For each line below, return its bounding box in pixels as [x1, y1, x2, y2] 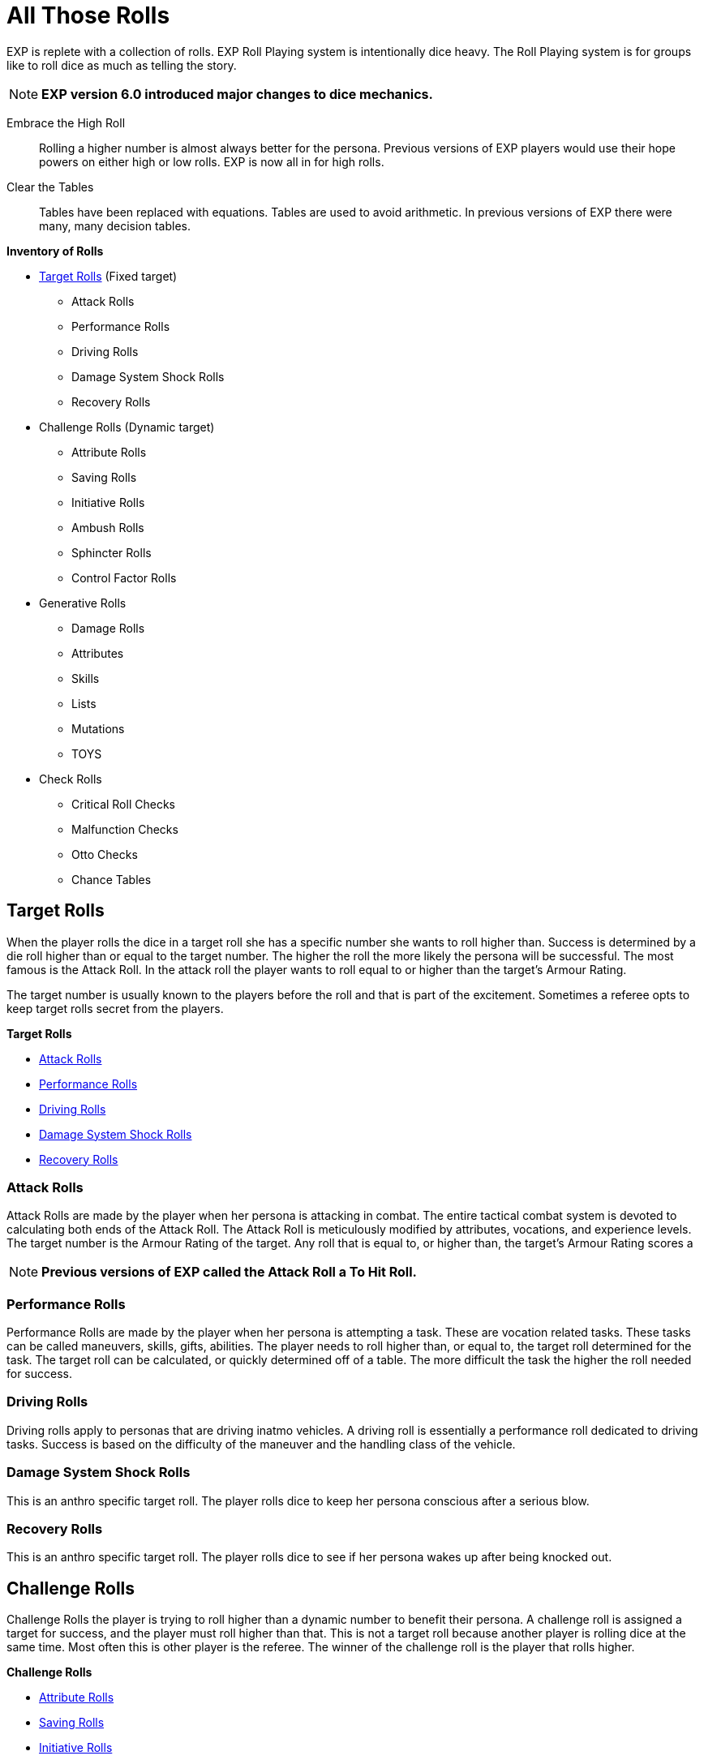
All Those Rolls [6, 2, 170, 29]
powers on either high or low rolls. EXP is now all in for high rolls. [39, 154, 384, 169]
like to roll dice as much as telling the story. [6, 58, 237, 72]
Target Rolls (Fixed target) [39, 268, 178, 283]
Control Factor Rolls [71, 570, 177, 585]
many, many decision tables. [39, 218, 191, 233]
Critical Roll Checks [71, 796, 175, 811]
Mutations [71, 721, 125, 736]
